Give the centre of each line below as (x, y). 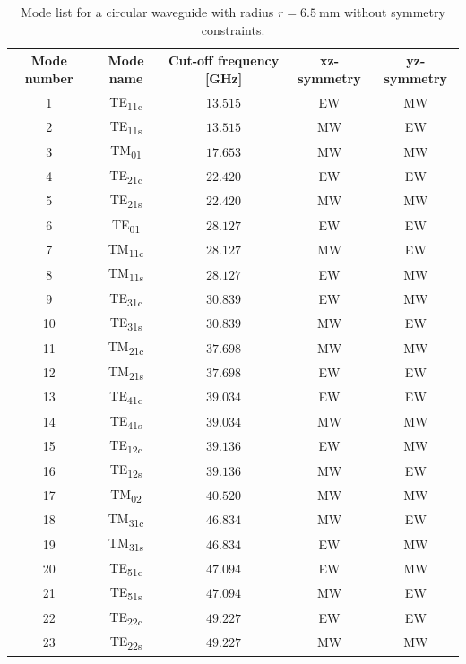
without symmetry (395, 12)
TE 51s (126, 593)
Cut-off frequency (224, 60)
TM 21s (126, 372)
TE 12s (126, 470)
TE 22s (126, 642)
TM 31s (126, 544)
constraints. (233, 29)
